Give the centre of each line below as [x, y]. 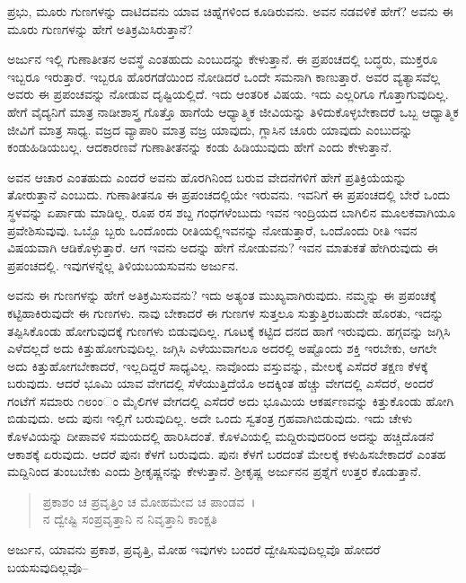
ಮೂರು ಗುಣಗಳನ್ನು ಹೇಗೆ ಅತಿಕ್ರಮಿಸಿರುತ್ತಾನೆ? [100, 28]
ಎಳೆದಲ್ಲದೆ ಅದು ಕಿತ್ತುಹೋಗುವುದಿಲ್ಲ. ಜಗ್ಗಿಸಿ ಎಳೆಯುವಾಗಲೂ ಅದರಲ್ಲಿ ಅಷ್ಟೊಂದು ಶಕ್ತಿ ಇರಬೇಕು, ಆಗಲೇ [222, 348]
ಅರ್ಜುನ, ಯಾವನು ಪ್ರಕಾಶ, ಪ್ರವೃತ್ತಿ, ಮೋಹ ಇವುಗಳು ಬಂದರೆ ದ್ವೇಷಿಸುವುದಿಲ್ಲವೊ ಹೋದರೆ [194, 549]
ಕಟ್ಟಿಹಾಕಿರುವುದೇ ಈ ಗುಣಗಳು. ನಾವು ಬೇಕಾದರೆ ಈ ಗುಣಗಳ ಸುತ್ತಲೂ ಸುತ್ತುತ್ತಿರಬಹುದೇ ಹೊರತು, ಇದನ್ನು [225, 312]
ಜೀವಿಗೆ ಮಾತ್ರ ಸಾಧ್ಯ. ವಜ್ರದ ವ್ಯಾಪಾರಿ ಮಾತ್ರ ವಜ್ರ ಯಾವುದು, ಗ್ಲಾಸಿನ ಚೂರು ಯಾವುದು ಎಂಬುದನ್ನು [210, 129]
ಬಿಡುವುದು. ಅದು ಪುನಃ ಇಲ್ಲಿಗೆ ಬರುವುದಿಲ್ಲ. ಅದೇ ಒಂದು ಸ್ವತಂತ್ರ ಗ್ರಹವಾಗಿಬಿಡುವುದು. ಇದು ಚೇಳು [210, 418]
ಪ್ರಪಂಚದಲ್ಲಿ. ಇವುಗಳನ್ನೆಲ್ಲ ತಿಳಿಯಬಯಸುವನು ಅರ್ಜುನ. [123, 265]
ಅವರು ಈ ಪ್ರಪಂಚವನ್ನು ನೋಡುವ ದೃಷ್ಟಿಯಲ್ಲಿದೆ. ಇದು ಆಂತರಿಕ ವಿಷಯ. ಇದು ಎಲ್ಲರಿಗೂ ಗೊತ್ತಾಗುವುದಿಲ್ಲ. [228, 94]
